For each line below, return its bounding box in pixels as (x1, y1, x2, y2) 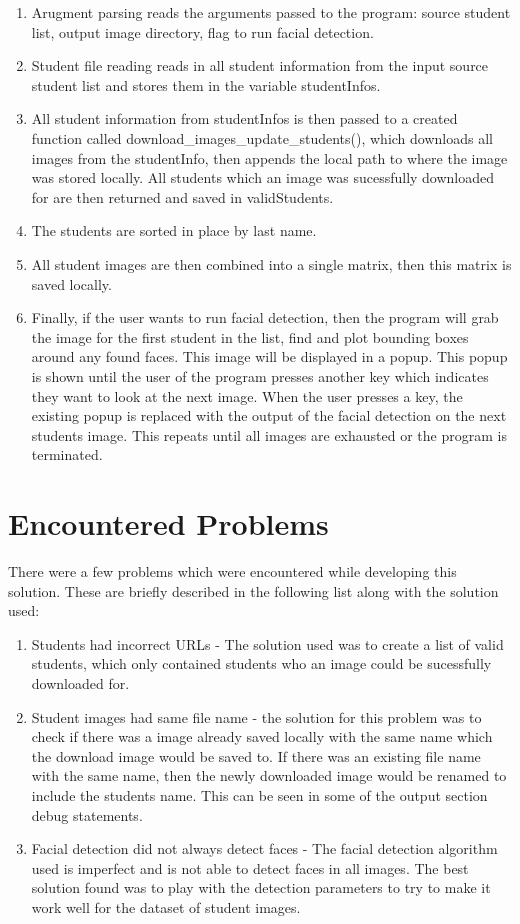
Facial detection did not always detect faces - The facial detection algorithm (31, 838, 498, 859)
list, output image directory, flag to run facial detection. (31, 21, 374, 42)
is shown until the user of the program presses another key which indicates (31, 365, 489, 386)
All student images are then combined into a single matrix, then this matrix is (31, 253, 512, 274)
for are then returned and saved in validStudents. (31, 186, 334, 207)
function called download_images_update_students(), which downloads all (31, 127, 493, 148)
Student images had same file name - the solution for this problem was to (31, 706, 482, 727)
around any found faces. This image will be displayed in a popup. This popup (31, 346, 508, 367)
